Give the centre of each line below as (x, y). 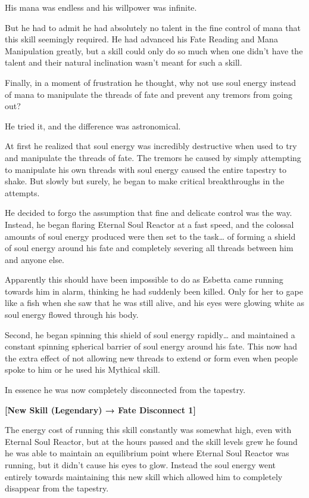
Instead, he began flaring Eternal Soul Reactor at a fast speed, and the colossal (149, 224)
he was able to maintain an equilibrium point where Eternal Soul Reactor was (147, 453)
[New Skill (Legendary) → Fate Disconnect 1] (100, 409)
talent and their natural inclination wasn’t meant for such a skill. (124, 62)
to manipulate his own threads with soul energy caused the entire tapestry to (146, 169)
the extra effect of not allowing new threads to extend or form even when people (152, 358)
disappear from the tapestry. (57, 488)
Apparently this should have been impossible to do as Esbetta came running (144, 279)
